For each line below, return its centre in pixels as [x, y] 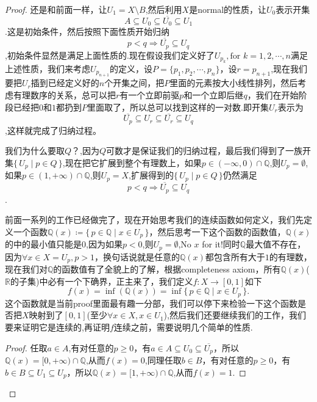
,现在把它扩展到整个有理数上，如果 [132, 162]
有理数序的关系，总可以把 [64, 94]
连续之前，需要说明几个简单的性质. [183, 327]
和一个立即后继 [214, 94]
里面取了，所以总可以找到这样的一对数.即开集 [178, 107]
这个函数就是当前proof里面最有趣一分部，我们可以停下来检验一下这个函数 [151, 303]
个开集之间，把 [134, 83]
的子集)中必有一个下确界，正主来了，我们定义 [102, 281]
